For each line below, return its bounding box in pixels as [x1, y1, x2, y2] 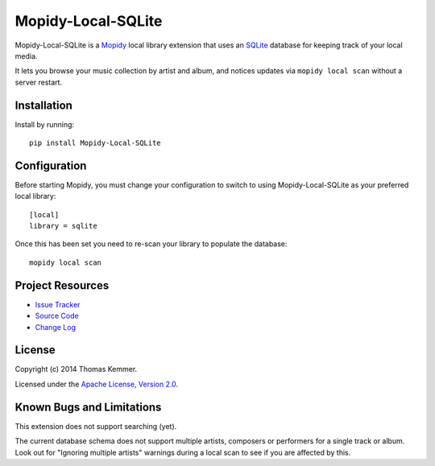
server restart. [14, 77, 63, 87]
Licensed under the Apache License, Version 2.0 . [14, 379, 179, 389]
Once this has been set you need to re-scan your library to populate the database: [14, 239, 288, 249]
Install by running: [14, 119, 75, 129]
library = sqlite [29, 221, 97, 231]
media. [14, 51, 38, 60]
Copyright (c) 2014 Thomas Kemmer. [14, 365, 138, 374]
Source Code [35, 311, 80, 321]
